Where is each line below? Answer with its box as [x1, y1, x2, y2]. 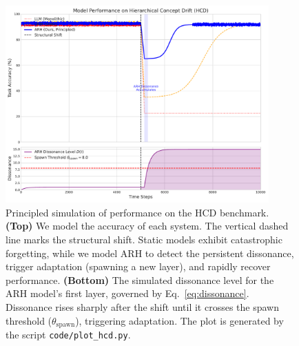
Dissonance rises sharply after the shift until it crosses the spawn [6, 299, 279, 314]
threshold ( [6, 313, 52, 327]
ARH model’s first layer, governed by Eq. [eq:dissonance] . [6, 286, 249, 301]
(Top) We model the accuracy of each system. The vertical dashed [6, 218, 289, 233]
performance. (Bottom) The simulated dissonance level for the [6, 272, 274, 287]
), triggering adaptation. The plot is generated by [75, 313, 284, 327]
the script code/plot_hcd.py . [6, 327, 131, 341]
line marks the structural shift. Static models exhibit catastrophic [6, 232, 282, 246]
